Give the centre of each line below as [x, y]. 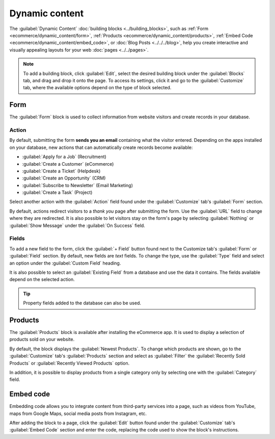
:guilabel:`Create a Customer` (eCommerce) [68, 164]
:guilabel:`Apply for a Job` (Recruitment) [64, 157]
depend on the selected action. [42, 279]
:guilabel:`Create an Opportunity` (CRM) [64, 178]
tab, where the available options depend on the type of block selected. [97, 88]
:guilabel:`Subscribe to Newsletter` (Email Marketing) [78, 185]
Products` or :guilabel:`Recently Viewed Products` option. [70, 363]
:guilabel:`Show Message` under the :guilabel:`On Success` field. [77, 225]
